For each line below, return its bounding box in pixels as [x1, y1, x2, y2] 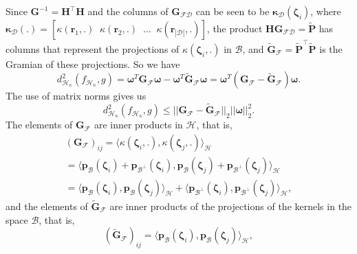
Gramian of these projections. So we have [6, 56, 180, 71]
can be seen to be [195, 4, 270, 18]
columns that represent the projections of [6, 41, 180, 56]
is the [319, 41, 343, 56]
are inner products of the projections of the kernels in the [109, 199, 352, 213]
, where [310, 4, 341, 18]
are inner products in [94, 117, 183, 132]
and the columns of [87, 4, 169, 18]
